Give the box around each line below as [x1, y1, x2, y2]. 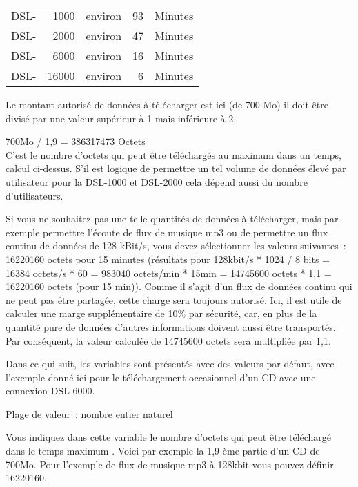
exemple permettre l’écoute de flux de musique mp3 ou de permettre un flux [6, 225, 328, 239]
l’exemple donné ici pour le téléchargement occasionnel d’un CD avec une [6, 370, 316, 384]
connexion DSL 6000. [6, 383, 95, 398]
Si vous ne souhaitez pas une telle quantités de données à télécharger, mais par [6, 211, 339, 226]
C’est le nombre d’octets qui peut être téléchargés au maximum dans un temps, [6, 147, 341, 162]
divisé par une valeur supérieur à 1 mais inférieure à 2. [6, 111, 237, 125]
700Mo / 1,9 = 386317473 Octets [6, 134, 146, 149]
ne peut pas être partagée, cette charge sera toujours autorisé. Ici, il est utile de [6, 292, 342, 307]
